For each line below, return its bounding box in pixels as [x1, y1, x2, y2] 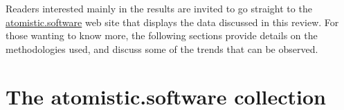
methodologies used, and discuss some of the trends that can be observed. [6, 41, 318, 56]
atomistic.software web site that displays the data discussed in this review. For [6, 14, 339, 29]
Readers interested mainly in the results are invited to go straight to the [6, 1, 312, 15]
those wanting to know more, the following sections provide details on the [6, 28, 318, 43]
